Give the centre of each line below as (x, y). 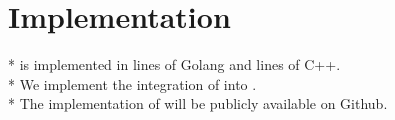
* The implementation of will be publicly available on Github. (198, 103)
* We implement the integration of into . (132, 83)
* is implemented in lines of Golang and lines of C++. (174, 64)
